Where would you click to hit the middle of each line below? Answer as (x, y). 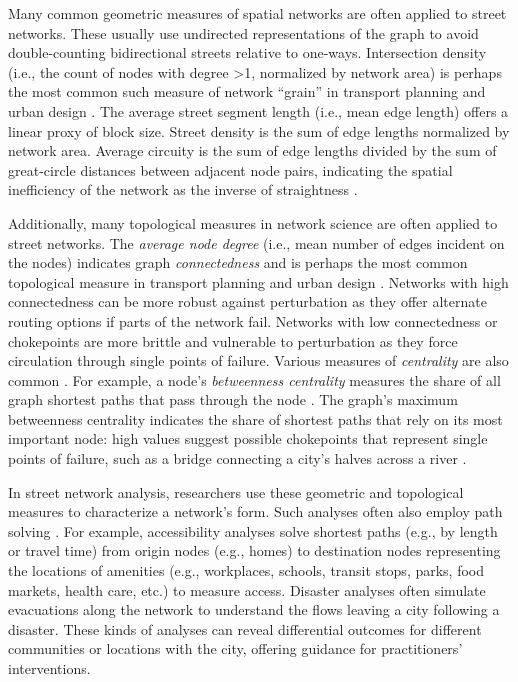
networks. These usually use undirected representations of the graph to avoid (243, 32)
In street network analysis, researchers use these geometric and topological (236, 491)
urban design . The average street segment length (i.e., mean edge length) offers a (258, 110)
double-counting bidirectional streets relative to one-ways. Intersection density (247, 52)
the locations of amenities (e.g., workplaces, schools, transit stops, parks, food (246, 570)
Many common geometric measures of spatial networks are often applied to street (257, 13)
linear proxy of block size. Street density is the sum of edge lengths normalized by (259, 130)
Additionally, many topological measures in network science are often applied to (253, 222)
